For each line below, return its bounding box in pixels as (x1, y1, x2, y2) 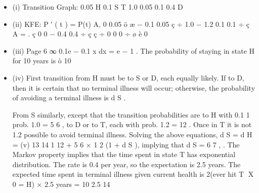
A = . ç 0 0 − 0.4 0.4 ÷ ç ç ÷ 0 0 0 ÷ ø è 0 (12, 28, 148, 39)
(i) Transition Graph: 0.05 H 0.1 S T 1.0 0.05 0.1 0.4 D (12, 2, 183, 12)
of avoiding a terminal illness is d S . (12, 92, 126, 103)
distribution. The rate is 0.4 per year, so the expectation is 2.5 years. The (12, 159, 241, 169)
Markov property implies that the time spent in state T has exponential (12, 149, 236, 160)
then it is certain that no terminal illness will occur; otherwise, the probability (12, 82, 255, 93)
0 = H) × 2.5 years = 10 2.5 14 (12, 178, 110, 189)
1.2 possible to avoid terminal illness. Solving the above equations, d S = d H (12, 129, 252, 139)
